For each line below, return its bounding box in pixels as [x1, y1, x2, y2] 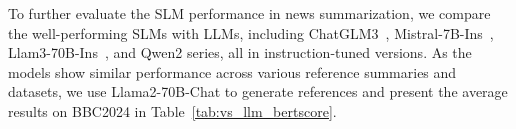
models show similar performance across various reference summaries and [8, 61, 457, 82]
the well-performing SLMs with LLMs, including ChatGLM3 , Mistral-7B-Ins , [8, 22, 494, 43]
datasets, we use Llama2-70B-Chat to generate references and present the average [8, 81, 508, 102]
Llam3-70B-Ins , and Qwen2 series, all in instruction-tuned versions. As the [8, 42, 472, 63]
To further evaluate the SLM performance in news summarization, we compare [8, 3, 491, 23]
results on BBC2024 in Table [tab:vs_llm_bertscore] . [8, 100, 337, 121]
